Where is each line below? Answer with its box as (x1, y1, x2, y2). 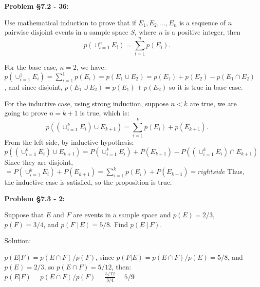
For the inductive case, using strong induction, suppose (4, 98, 169, 108)
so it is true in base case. (169, 82, 243, 92)
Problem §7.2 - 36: (4, 1, 69, 11)
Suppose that (4, 210, 44, 220)
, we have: (76, 61, 106, 72)
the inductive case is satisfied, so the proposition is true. (4, 177, 172, 187)
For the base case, (4, 61, 58, 72)
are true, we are (189, 98, 237, 108)
